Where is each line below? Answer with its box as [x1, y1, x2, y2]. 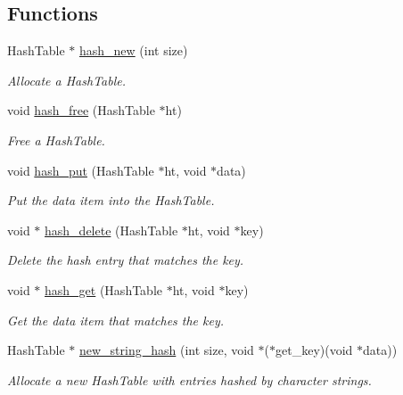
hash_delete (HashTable [45, 220, 178, 239]
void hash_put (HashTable [7, 160, 154, 179]
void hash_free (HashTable [7, 101, 155, 119]
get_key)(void [276, 341, 353, 359]
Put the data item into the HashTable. [7, 191, 215, 210]
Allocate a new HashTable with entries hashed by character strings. [7, 370, 372, 389]
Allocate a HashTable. [7, 70, 126, 89]
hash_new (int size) [78, 41, 188, 60]
